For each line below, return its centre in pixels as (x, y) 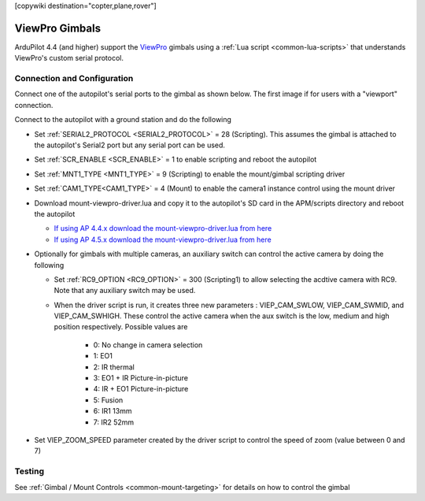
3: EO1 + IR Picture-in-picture (141, 378)
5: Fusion (108, 400)
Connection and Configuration (74, 79)
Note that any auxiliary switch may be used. (125, 291)
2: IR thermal (114, 367)
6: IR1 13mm (113, 411)
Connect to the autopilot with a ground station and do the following (123, 120)
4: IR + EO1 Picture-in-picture (141, 389)
